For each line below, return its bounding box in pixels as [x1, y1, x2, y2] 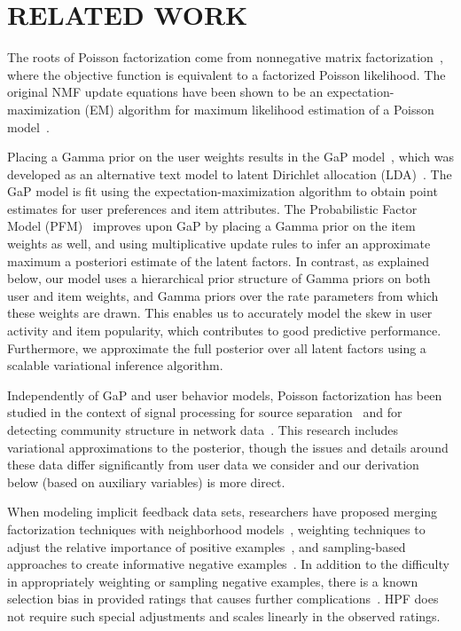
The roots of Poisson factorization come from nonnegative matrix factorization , [7, 48, 443, 67]
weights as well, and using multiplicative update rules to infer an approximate [7, 234, 431, 253]
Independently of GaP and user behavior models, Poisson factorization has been [7, 385, 442, 404]
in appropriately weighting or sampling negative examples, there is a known [7, 572, 418, 590]
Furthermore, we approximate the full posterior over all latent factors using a [7, 338, 426, 357]
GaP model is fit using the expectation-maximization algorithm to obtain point [7, 182, 438, 201]
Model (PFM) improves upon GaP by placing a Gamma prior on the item [7, 217, 416, 235]
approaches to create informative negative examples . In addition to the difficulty [7, 555, 449, 573]
